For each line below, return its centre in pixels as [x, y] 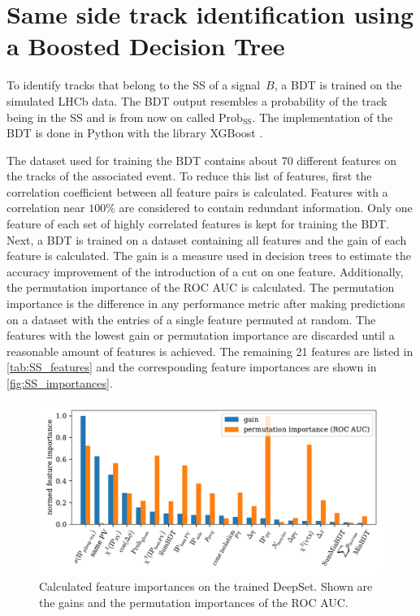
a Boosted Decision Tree [146, 46]
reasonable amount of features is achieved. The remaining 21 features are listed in [210, 351]
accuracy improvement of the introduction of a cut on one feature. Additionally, [205, 271]
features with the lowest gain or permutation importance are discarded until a [201, 335]
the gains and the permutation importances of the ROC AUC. [194, 602]
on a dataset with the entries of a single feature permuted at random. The [191, 319]
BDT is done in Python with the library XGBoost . [135, 133]
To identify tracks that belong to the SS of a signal [134, 85]
